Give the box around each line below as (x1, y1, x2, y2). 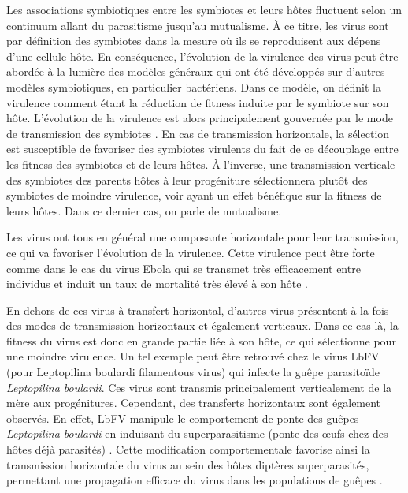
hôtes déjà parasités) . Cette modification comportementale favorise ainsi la (6, 441, 370, 458)
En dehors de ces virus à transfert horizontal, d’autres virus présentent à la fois (6, 301, 389, 318)
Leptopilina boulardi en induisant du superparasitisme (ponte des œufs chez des (6, 425, 388, 442)
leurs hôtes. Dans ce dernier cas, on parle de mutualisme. (6, 202, 282, 218)
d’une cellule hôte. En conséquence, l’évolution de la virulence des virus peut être (6, 47, 399, 64)
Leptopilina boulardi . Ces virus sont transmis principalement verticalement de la (6, 379, 392, 395)
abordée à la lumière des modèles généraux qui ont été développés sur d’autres (6, 63, 385, 80)
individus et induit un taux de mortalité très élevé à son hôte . (6, 275, 308, 292)
